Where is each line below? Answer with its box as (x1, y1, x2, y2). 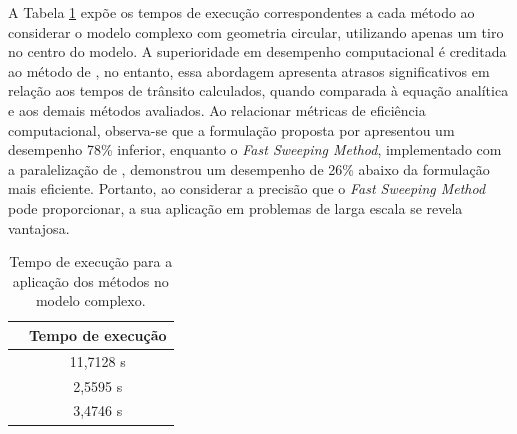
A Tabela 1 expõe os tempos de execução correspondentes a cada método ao (8, 2, 475, 22)
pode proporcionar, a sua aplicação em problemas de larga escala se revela (8, 197, 463, 218)
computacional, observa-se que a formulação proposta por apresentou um (8, 119, 455, 140)
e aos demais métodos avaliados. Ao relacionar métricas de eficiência (8, 99, 426, 120)
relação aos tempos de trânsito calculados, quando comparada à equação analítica (8, 80, 509, 101)
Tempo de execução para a (9, 251, 173, 272)
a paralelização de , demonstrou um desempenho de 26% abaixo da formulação (8, 158, 490, 179)
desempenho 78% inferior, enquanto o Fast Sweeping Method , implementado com (8, 139, 502, 160)
